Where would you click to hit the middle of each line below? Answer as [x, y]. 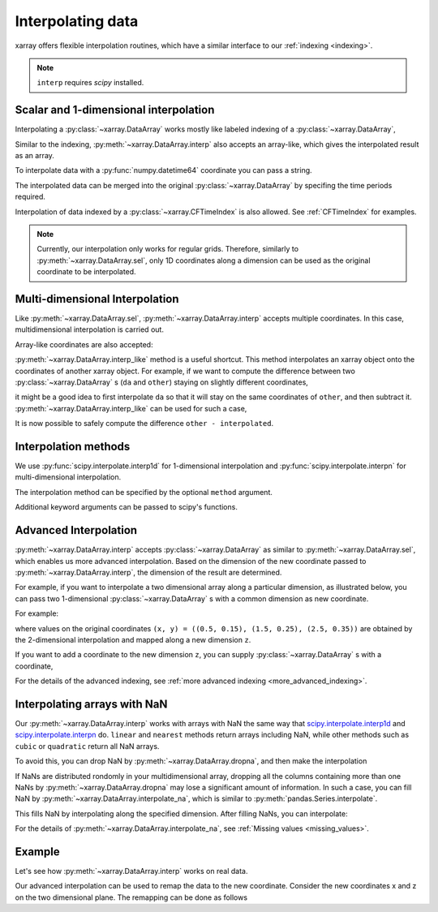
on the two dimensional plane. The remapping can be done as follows [131, 897]
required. [30, 197]
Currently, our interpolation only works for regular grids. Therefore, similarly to [168, 249]
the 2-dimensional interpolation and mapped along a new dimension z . [133, 639]
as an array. [34, 156]
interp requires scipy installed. [90, 83]
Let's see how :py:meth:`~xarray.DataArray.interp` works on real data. [131, 871]
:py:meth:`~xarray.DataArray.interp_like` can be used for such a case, [131, 408]
